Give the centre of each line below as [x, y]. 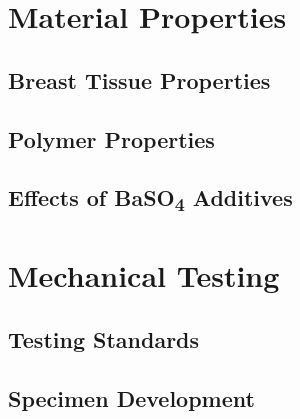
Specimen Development [131, 397]
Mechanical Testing [144, 275]
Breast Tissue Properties [139, 79]
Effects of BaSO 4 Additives [150, 199]
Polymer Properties [111, 138]
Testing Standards [104, 338]
